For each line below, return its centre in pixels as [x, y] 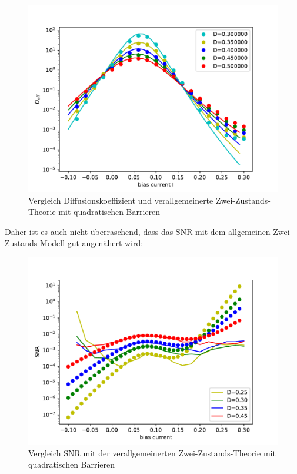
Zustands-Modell [35, 243]
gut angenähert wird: [105, 243]
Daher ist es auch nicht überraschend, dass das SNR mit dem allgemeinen [138, 231]
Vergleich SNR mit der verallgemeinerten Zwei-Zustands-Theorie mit [152, 453]
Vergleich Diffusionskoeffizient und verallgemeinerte [121, 200]
